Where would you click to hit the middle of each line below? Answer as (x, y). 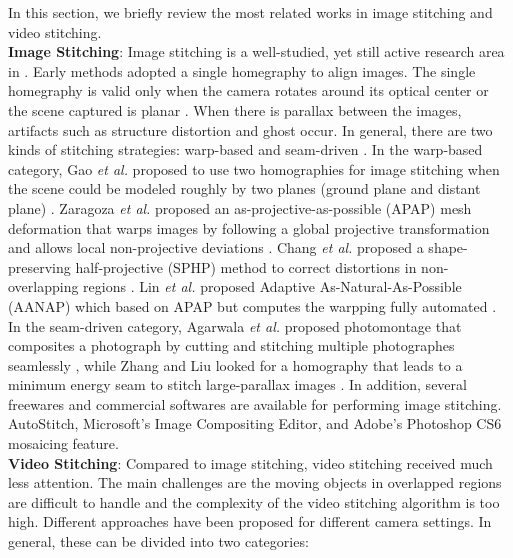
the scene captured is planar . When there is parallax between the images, (235, 109)
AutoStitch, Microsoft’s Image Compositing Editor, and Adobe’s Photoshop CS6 (255, 423)
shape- (448, 247)
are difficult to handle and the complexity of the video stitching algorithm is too (254, 501)
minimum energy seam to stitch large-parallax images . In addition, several (237, 384)
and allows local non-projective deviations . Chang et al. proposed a (216, 247)
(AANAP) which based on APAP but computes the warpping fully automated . (252, 305)
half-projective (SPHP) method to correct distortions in (246, 266)
